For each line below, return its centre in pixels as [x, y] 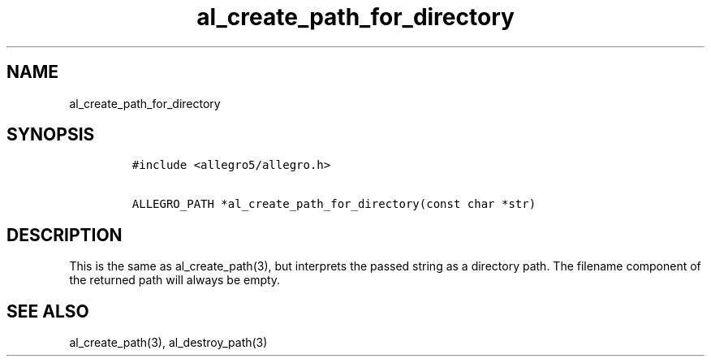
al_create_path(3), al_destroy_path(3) [168, 343]
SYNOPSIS [51, 135]
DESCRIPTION [65, 235]
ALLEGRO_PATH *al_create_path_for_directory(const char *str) [334, 204]
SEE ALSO [48, 311]
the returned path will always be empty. [175, 280]
